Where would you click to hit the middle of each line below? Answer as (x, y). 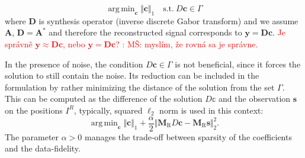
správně (19, 43)
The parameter (32, 136)
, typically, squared (108, 110)
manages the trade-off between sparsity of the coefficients (188, 136)
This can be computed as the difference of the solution (104, 99)
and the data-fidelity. (43, 148)
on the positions (34, 110)
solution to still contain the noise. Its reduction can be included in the (132, 75)
